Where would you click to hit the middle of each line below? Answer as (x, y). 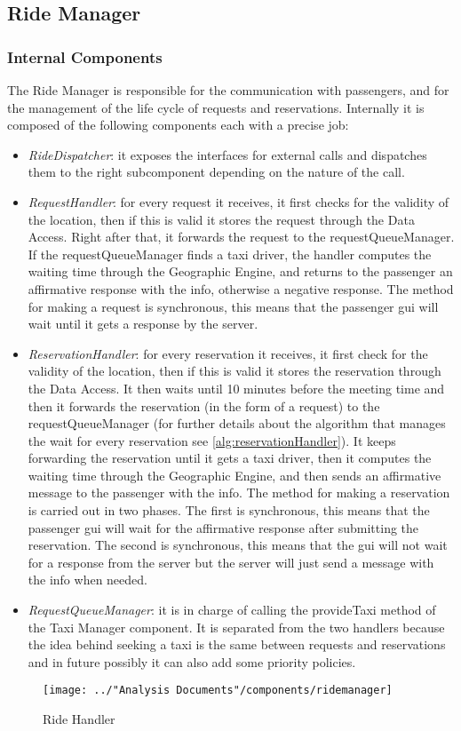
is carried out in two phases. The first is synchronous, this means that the (229, 510)
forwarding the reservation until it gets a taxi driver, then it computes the (230, 458)
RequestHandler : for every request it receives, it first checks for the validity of (238, 201)
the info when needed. (87, 580)
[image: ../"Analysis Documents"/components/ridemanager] (218, 691)
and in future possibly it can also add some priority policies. (192, 661)
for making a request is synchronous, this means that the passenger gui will (233, 306)
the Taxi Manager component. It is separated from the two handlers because (236, 627)
